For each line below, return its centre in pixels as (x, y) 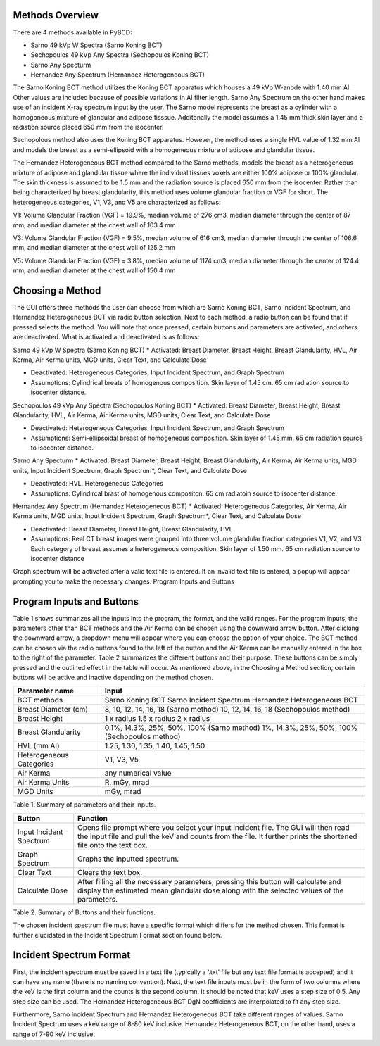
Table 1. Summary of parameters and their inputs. (84, 805)
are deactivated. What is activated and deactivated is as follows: (106, 337)
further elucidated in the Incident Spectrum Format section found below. (118, 935)
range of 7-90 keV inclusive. (54, 1034)
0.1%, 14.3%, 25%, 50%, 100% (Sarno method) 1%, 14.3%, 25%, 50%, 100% (231, 728)
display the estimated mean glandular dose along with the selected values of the (211, 890)
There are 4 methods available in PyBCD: (73, 32)
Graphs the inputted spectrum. (128, 859)
